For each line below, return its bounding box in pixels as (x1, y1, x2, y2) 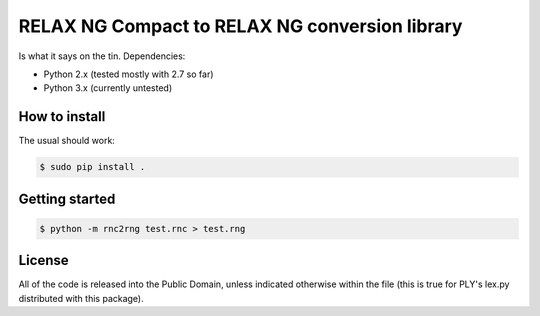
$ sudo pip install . (39, 161, 146, 173)
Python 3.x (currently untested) (43, 82, 173, 94)
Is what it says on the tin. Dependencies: (18, 50, 186, 62)
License (18, 252, 69, 269)
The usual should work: (18, 135, 115, 147)
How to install (18, 108, 106, 125)
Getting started (18, 190, 116, 207)
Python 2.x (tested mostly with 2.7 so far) (43, 68, 214, 80)
